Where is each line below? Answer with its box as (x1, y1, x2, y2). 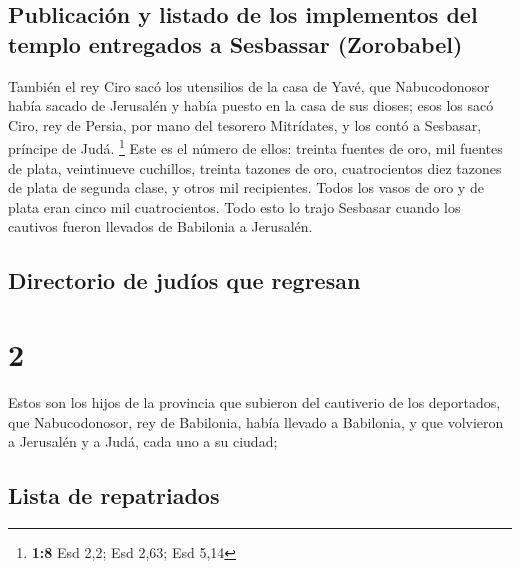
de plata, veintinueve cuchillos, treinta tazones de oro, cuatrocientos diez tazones (8, 157, 502, 178)
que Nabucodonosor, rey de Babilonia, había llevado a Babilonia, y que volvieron (8, 411, 504, 432)
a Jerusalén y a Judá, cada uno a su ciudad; (8, 431, 278, 452)
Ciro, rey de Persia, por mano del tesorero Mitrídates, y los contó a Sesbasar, (8, 114, 482, 135)
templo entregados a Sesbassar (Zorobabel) (8, 28, 463, 59)
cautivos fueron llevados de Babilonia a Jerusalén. (8, 216, 313, 237)
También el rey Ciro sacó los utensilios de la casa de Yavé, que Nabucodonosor (8, 75, 490, 96)
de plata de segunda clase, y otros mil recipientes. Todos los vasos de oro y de (8, 177, 484, 198)
